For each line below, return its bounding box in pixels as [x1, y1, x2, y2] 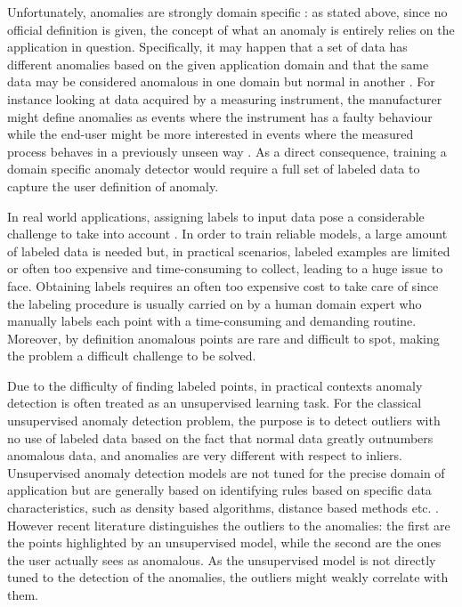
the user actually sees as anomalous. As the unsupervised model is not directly [7, 550, 436, 569]
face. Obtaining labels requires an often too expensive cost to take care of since [7, 276, 439, 295]
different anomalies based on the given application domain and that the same [7, 54, 429, 73]
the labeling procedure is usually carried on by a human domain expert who [7, 294, 422, 312]
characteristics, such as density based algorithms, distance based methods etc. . [7, 498, 440, 517]
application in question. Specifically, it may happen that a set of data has [7, 37, 408, 56]
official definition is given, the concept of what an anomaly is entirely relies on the [7, 20, 455, 38]
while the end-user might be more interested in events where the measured [7, 125, 414, 143]
